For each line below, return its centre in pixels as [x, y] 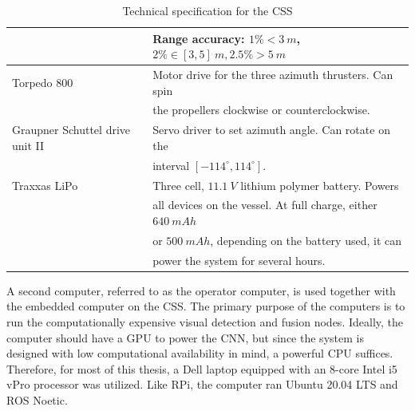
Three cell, [178, 185]
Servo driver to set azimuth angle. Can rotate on [271, 130]
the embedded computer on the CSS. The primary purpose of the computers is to [206, 306]
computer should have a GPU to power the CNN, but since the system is [185, 337]
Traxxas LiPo [45, 185]
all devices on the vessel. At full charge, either [265, 205]
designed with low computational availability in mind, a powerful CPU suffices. [200, 353]
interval [171, 165]
